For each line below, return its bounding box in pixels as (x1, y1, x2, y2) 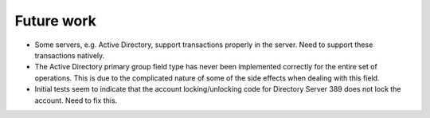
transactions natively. (34, 50, 105, 60)
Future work (14, 12, 97, 29)
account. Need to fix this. (34, 96, 118, 105)
